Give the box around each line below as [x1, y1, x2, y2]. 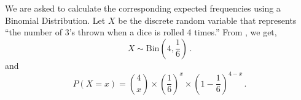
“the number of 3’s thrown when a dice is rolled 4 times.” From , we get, [5, 26, 277, 38]
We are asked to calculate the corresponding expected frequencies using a [5, 2, 281, 14]
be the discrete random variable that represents [118, 13, 297, 26]
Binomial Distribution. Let [5, 13, 106, 26]
